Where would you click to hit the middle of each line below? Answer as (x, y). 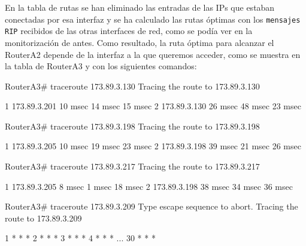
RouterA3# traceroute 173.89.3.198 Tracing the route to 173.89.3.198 (132, 126)
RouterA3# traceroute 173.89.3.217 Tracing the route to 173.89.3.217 (132, 166)
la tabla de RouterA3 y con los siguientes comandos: (101, 66)
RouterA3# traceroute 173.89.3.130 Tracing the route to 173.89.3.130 (132, 86)
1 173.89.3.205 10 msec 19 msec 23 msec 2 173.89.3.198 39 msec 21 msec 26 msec (153, 146)
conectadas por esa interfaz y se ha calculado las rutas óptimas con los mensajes (153, 19)
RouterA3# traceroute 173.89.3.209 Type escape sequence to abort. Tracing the (152, 206)
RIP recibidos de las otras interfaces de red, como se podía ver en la (129, 31)
